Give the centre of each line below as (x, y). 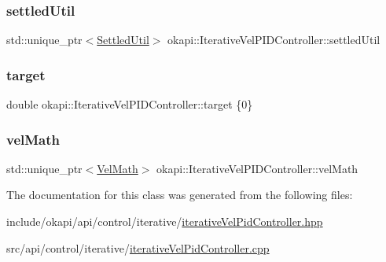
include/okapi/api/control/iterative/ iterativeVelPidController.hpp (165, 221)
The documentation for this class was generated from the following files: (180, 195)
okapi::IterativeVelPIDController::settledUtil (274, 40)
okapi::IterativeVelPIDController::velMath (257, 168)
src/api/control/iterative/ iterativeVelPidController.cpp (138, 247)
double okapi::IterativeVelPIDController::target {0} (130, 104)
